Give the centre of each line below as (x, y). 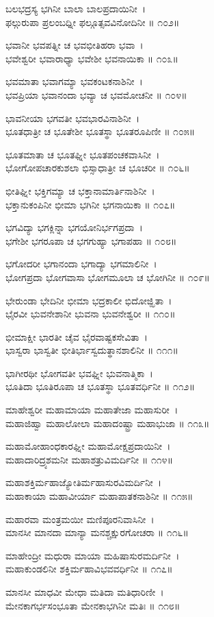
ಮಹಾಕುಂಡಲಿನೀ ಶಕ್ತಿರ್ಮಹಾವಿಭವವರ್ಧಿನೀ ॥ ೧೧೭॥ (89, 569)
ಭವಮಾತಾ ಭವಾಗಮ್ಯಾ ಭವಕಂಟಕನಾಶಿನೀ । (74, 81)
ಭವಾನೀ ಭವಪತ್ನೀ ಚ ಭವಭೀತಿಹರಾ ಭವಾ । (75, 45)
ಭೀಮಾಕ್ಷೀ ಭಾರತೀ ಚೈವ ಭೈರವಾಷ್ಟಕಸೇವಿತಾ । (77, 336)
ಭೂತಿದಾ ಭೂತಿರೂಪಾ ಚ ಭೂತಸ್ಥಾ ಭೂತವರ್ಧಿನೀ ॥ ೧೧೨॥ (100, 386)
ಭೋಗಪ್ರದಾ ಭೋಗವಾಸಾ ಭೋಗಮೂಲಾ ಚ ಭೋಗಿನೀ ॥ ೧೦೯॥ (108, 277)
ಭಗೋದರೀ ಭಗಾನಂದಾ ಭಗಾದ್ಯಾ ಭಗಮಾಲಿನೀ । (81, 264)
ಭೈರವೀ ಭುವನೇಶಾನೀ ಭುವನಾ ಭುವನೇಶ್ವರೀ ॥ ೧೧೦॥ (91, 314)
